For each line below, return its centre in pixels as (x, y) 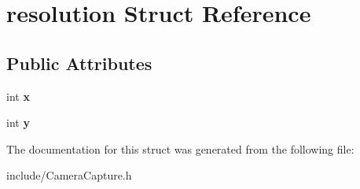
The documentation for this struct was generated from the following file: (180, 148)
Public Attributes (79, 63)
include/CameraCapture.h (69, 175)
